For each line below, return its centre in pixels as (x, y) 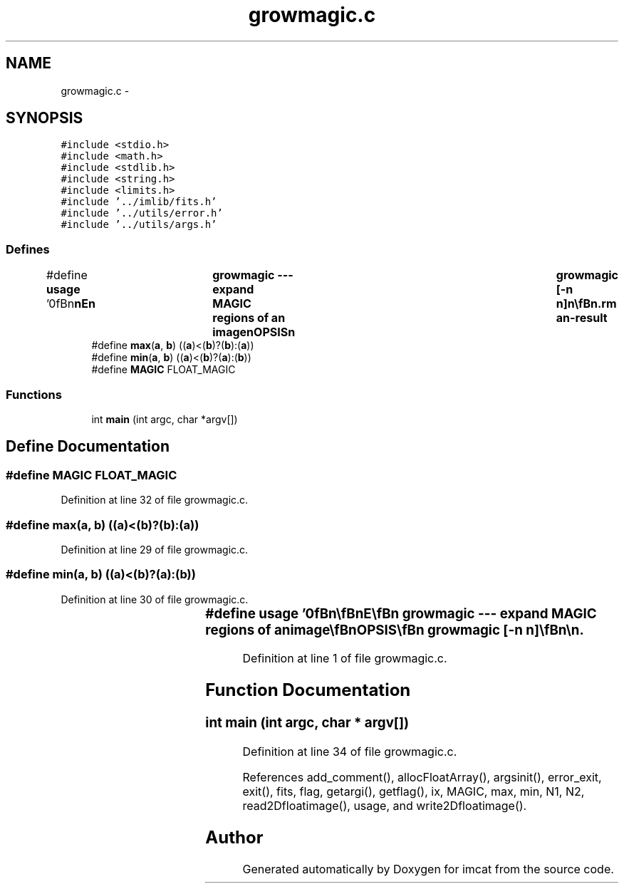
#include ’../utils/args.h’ (139, 225)
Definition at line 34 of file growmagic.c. (350, 751)
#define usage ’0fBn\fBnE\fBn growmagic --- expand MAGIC (401, 613)
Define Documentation (88, 447)
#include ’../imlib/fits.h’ (139, 202)
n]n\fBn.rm (586, 304)
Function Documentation (308, 690)
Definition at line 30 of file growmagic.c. (155, 599)
